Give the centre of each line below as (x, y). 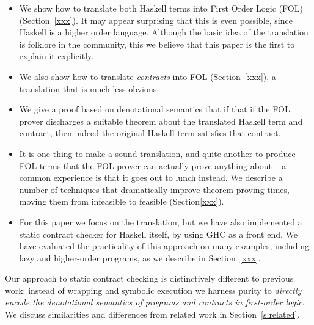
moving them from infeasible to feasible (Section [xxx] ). (122, 201)
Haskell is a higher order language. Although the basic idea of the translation (164, 32)
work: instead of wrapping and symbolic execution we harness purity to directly (153, 290)
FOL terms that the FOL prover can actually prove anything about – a (153, 165)
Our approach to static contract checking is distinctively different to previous (149, 278)
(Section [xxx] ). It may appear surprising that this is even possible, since (156, 20)
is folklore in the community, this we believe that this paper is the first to (157, 44)
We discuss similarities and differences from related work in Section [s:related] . (152, 314)
